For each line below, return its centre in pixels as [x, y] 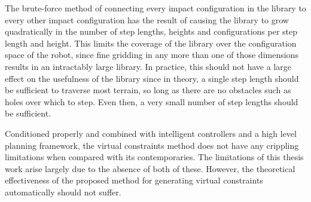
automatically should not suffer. [63, 192]
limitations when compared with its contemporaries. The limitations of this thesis [154, 157]
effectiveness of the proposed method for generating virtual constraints [134, 180]
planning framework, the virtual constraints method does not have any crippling [152, 145]
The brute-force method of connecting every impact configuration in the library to [155, 8]
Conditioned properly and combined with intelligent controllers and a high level [151, 133]
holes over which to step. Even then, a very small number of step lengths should [152, 101]
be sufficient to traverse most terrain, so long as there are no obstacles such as [148, 90]
